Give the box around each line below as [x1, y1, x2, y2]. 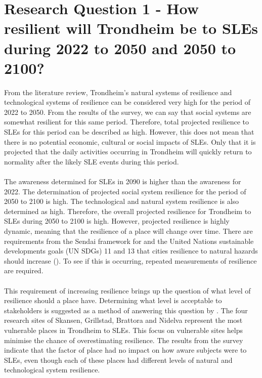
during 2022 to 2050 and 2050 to [4, 37, 236, 58]
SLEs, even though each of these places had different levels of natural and [4, 354, 233, 365]
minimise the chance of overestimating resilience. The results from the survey [4, 334, 243, 345]
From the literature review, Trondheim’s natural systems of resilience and [4, 87, 232, 97]
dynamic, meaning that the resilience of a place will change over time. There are [4, 226, 253, 236]
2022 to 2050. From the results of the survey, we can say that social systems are [4, 106, 251, 117]
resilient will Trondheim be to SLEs [4, 18, 258, 38]
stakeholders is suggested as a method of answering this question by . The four [4, 305, 248, 315]
